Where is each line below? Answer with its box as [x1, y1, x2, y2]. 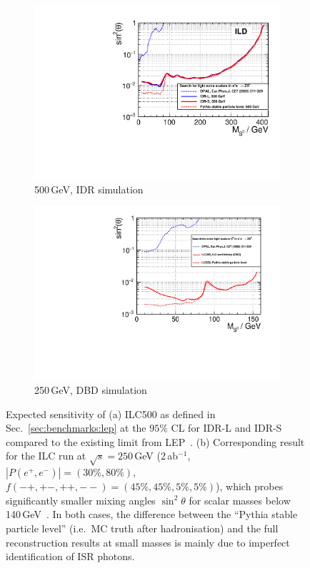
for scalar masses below [189, 492, 291, 507]
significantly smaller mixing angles [6, 492, 156, 507]
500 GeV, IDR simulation [34, 181, 144, 196]
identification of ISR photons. [6, 549, 135, 564]
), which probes [216, 479, 284, 494]
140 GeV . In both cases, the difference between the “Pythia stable [6, 507, 298, 522]
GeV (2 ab [134, 448, 179, 463]
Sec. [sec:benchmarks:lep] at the [6, 420, 146, 435]
